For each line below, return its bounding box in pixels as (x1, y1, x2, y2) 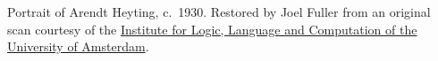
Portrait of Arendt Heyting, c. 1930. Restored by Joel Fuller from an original (7, 3, 431, 20)
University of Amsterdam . (7, 37, 149, 56)
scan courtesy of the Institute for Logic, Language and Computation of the (7, 19, 417, 38)
